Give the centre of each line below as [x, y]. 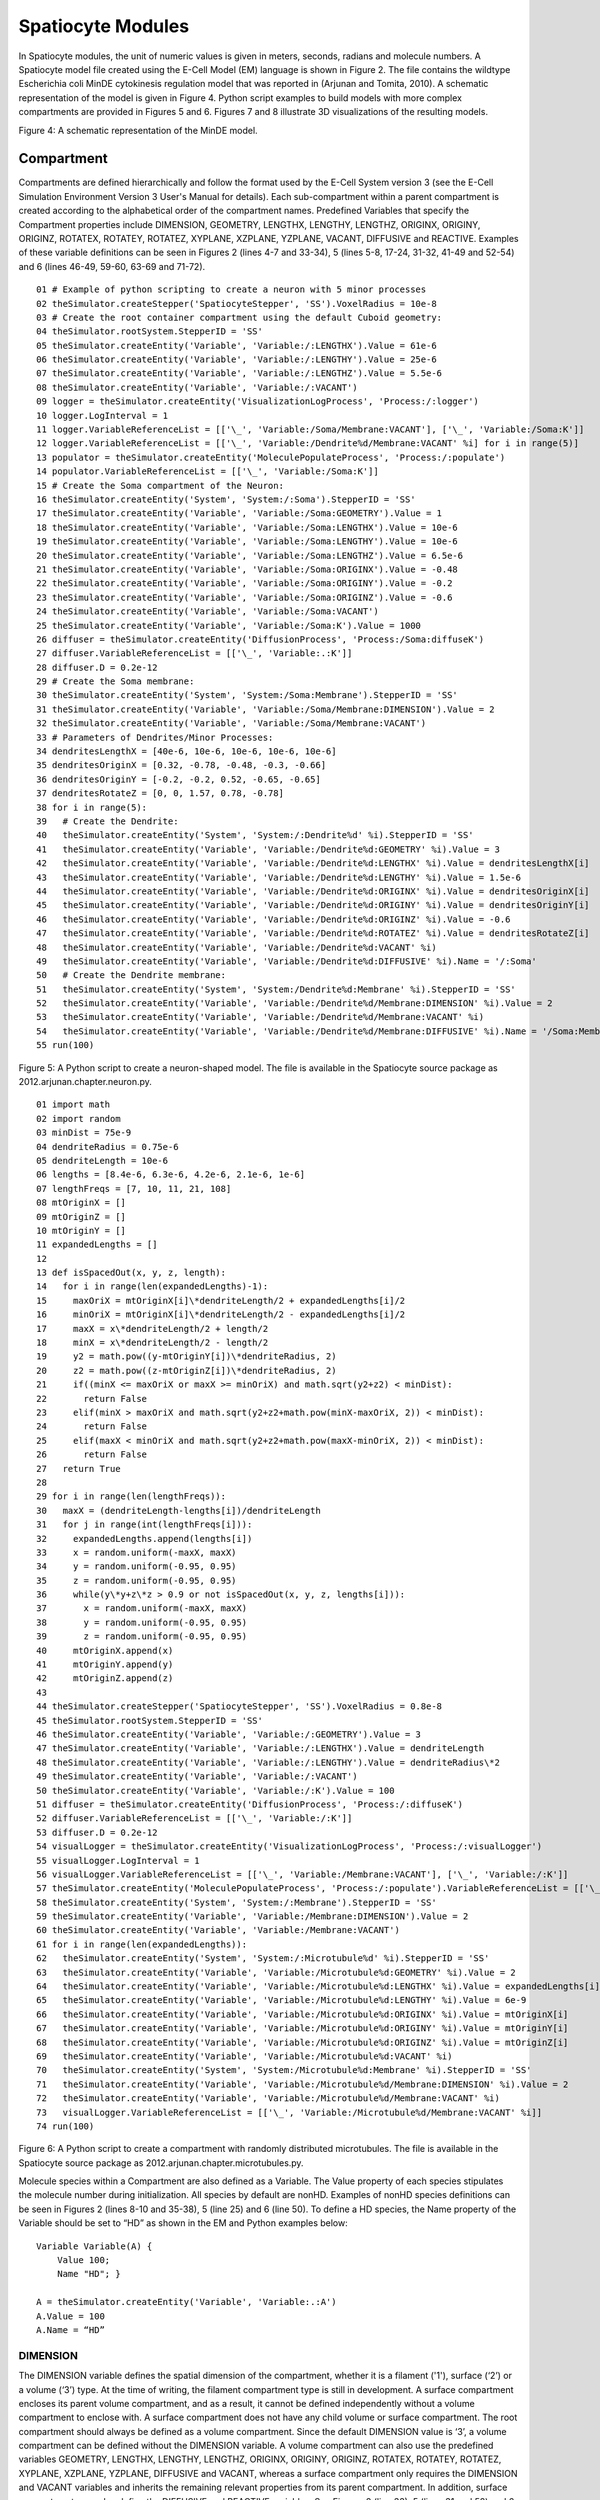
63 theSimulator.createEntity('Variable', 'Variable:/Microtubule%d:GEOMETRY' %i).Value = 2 [276, 1972]
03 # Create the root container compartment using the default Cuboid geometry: [239, 317]
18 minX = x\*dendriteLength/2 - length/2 [152, 1343]
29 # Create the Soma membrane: [115, 681]
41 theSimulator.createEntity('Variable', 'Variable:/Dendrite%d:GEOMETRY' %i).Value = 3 [268, 849]
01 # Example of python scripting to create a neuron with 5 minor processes [231, 289]
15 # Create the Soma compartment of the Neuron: [160, 485]
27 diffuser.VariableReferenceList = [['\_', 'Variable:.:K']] [194, 653]
